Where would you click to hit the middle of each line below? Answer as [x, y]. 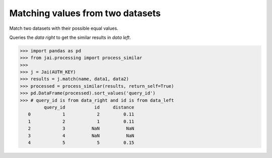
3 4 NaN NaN [81, 136]
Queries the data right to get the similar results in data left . [70, 37]
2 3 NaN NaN [81, 128]
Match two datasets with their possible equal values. [64, 28]
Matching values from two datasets [85, 13]
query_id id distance [89, 108]
